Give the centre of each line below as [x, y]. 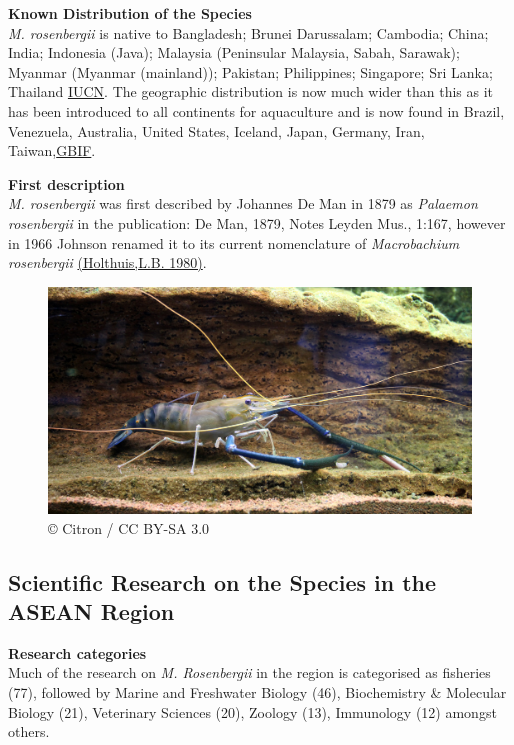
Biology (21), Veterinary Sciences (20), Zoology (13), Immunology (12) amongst [252, 711]
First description [66, 183]
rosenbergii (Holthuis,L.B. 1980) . [107, 262]
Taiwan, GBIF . [52, 150]
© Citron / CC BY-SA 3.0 [129, 527]
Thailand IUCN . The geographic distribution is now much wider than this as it [251, 91]
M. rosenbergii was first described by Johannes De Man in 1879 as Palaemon [243, 203]
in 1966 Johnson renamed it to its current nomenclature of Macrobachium [234, 242]
